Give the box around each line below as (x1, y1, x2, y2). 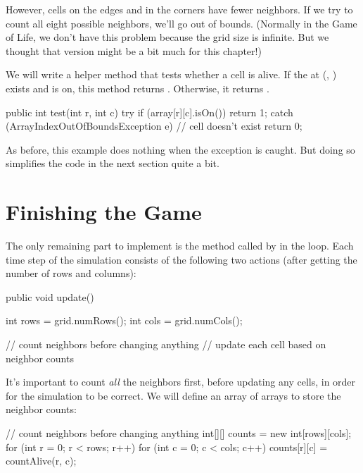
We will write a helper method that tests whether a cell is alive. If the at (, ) (6, 67, 337, 82)
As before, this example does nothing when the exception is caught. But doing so (6, 142, 355, 156)
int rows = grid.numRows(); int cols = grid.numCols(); (6, 313, 243, 328)
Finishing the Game (6, 197, 202, 226)
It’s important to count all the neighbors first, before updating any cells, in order (6, 374, 356, 389)
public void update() (6, 289, 94, 304)
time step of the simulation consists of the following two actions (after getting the (6, 252, 357, 266)
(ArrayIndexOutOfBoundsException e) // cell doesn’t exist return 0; (6, 118, 302, 133)
